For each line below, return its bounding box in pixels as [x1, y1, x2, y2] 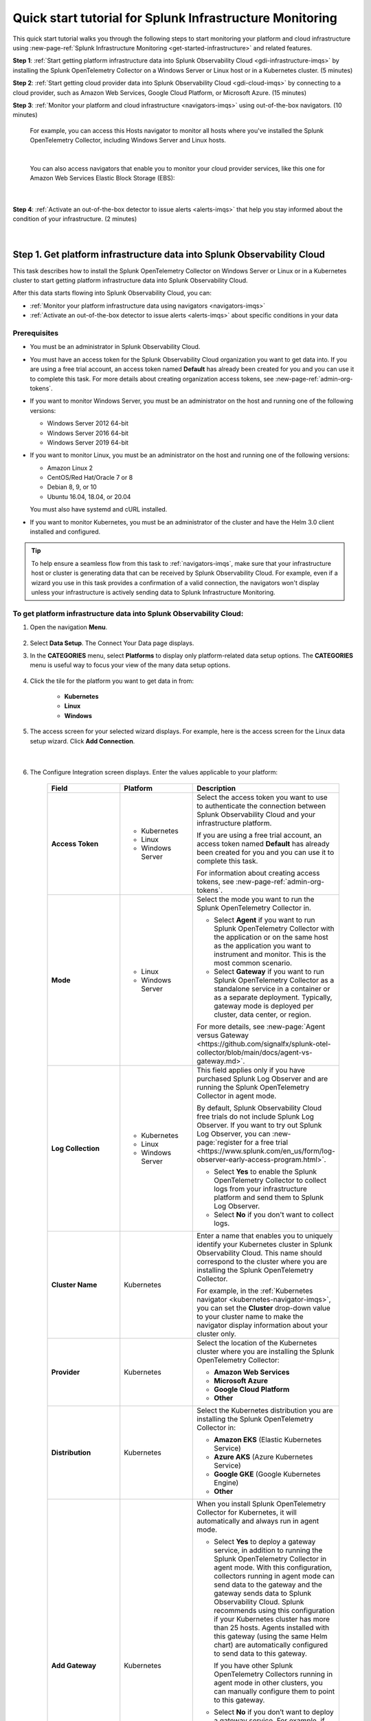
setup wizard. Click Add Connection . [30, 737, 135, 745]
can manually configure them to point [214, 1687, 335, 1696]
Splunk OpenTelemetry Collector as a [214, 975, 335, 984]
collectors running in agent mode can [214, 1571, 335, 1581]
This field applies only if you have [196, 1065, 305, 1075]
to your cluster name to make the [196, 1311, 304, 1321]
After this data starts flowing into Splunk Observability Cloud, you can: [12, 289, 212, 297]
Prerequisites [12, 328, 58, 338]
